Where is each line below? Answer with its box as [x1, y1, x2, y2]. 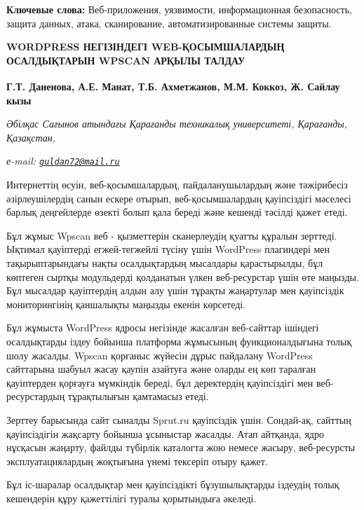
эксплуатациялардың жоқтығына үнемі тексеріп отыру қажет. [6, 453, 268, 468]
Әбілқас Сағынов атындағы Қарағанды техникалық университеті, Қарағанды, [6, 116, 348, 131]
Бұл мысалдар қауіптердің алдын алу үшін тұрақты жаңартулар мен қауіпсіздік [6, 283, 344, 298]
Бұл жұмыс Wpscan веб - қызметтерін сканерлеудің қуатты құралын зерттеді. [6, 228, 337, 242]
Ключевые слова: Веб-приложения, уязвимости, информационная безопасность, [6, 2, 352, 16]
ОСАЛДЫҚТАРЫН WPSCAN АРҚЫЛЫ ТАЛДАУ [6, 53, 245, 67]
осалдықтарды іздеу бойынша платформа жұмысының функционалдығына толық [6, 334, 352, 348]
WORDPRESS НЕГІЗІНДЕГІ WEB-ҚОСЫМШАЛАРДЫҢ [6, 39, 285, 54]
